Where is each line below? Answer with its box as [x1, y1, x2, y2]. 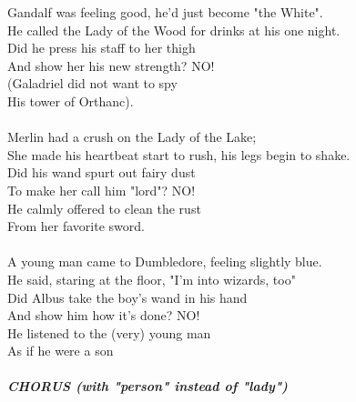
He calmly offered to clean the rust [7, 198, 201, 217]
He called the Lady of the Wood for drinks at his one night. [7, 20, 341, 39]
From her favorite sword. [7, 216, 145, 236]
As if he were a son [7, 341, 114, 360]
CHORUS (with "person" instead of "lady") [7, 377, 288, 396]
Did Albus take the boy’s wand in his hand [7, 287, 248, 307]
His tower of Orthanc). [7, 91, 134, 110]
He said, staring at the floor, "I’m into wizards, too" [7, 269, 296, 288]
